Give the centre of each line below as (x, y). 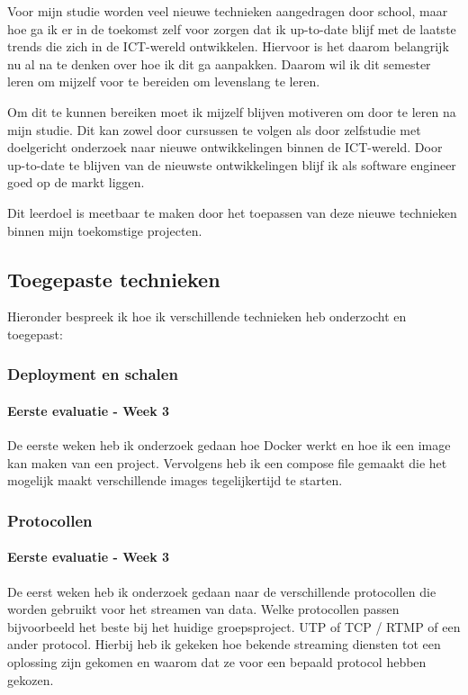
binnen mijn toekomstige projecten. (105, 230)
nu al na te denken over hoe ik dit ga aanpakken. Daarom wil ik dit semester (219, 63)
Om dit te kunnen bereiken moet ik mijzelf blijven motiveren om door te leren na (232, 111)
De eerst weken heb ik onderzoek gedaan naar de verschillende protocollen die (222, 591)
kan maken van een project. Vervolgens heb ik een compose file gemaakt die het (227, 462)
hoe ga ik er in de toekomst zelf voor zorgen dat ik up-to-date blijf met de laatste (232, 28)
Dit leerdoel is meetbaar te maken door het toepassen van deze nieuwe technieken (232, 212)
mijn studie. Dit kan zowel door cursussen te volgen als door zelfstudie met (214, 129)
